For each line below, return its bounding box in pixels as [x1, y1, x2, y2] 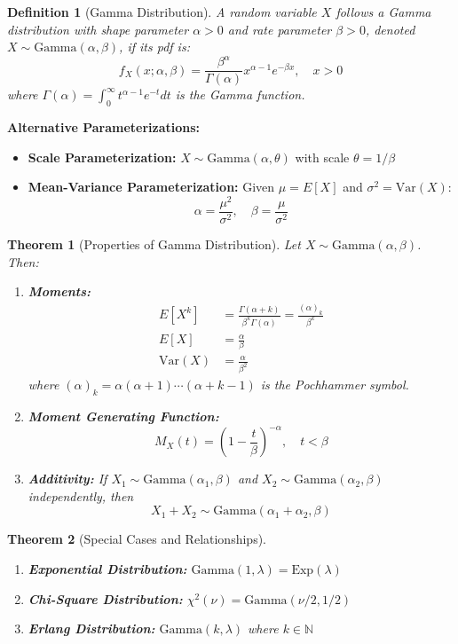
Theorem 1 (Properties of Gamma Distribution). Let [7, 235, 301, 254]
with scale [295, 147, 350, 166]
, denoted [365, 20, 415, 38]
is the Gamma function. [175, 85, 305, 104]
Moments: [28, 282, 91, 301]
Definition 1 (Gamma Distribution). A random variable [7, 3, 317, 20]
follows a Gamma [336, 3, 431, 20]
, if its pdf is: [119, 37, 190, 56]
